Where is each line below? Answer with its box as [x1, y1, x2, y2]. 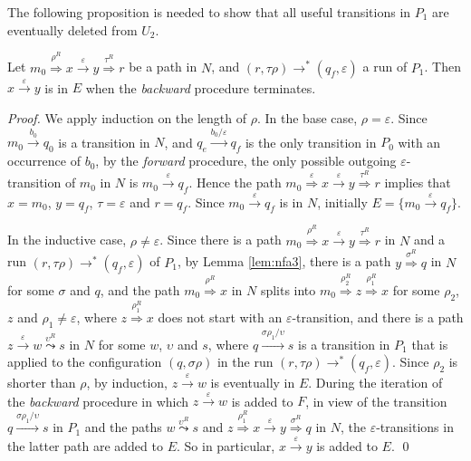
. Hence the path [188, 173, 282, 192]
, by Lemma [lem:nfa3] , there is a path [177, 252, 391, 271]
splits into [260, 281, 316, 300]
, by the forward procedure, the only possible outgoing [95, 151, 397, 170]
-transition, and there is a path [292, 308, 464, 327]
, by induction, [86, 373, 168, 392]
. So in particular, [176, 436, 275, 455]
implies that [384, 173, 451, 192]
